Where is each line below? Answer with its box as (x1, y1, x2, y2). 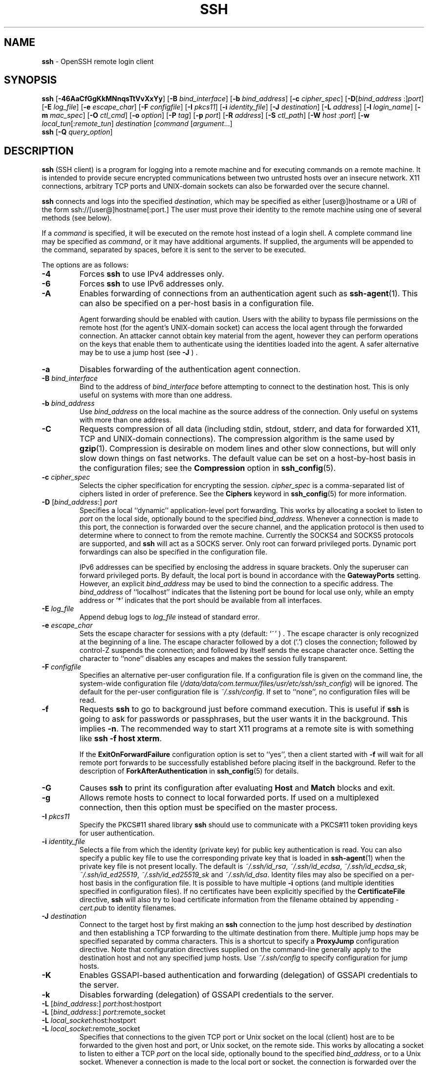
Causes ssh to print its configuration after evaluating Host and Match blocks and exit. (79, 783, 395, 793)
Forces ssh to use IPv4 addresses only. (79, 269, 224, 279)
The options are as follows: (42, 261, 128, 269)
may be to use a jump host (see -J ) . (79, 348, 198, 357)
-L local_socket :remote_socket (42, 1024, 140, 1033)
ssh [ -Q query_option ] (42, 128, 113, 136)
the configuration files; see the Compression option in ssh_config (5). (79, 463, 336, 473)
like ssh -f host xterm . (79, 733, 162, 744)
